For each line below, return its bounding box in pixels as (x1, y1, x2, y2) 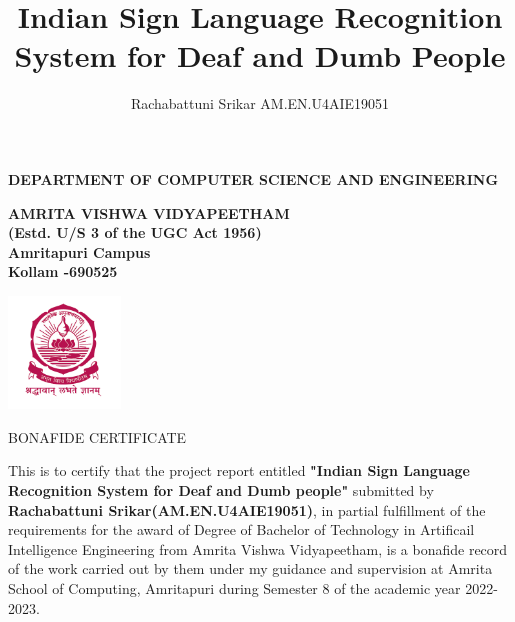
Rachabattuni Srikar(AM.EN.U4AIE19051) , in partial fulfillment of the (8, 499, 486, 520)
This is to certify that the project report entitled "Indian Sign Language (8, 460, 470, 481)
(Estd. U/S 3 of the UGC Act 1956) (8, 222, 262, 243)
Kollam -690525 (8, 261, 118, 282)
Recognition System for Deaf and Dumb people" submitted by (8, 480, 434, 501)
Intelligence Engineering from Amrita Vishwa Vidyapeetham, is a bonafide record (8, 538, 508, 559)
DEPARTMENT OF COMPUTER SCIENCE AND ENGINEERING (8, 168, 499, 189)
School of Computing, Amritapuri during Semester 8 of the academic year (8, 578, 461, 598)
